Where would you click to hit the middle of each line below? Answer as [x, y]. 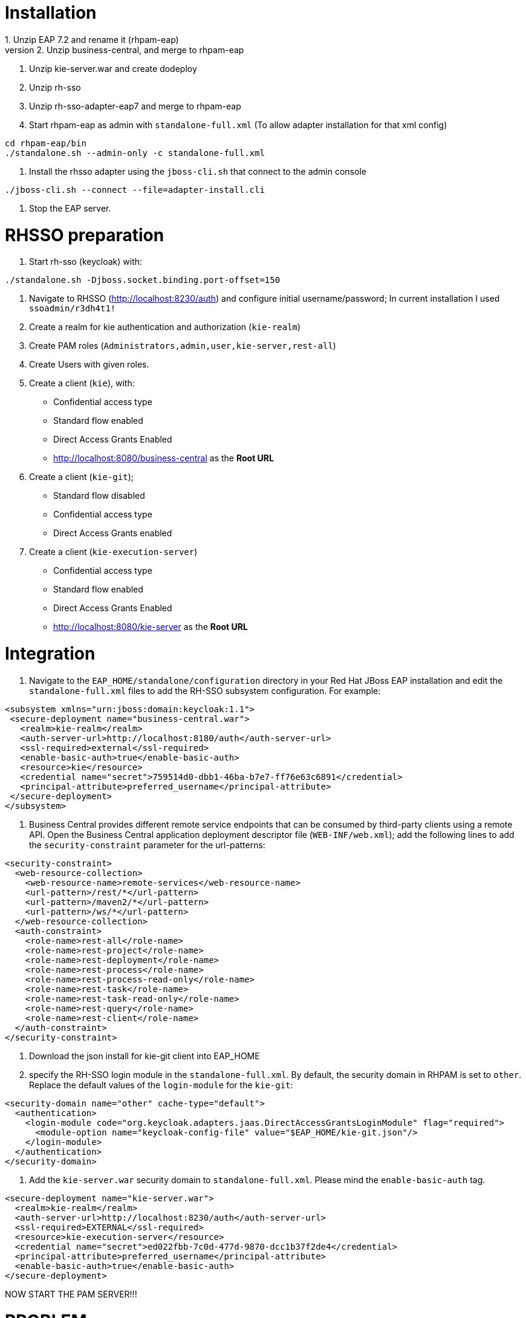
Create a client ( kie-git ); [81, 477]
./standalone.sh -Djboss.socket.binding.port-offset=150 [143, 280]
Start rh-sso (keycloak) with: [86, 262]
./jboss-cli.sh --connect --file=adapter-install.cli [135, 190]
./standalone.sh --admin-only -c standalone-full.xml [135, 153]
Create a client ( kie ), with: [82, 383]
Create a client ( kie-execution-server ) [113, 552]
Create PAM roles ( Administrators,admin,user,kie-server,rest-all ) [183, 346]
